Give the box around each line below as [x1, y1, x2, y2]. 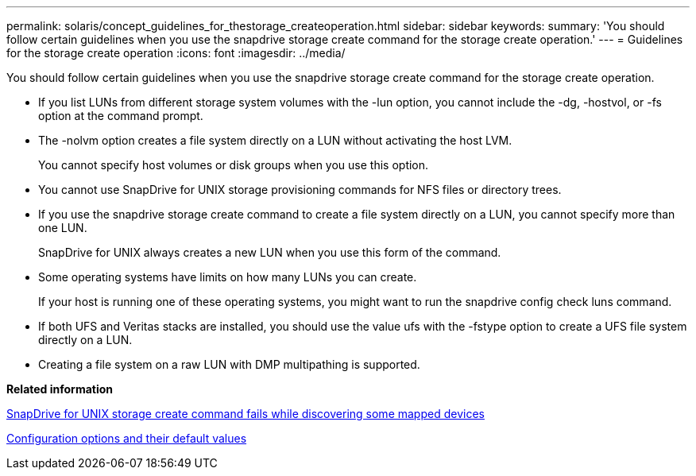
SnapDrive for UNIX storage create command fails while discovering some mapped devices [6, 407, 485, 420]
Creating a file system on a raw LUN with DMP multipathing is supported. [38, 358, 420, 371]
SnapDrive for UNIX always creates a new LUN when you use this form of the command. [38, 246, 501, 259]
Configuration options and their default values [6, 431, 247, 445]
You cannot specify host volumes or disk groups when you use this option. [38, 158, 429, 172]
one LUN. [38, 221, 87, 234]
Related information [6, 382, 114, 396]
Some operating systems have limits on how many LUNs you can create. [38, 270, 417, 284]
